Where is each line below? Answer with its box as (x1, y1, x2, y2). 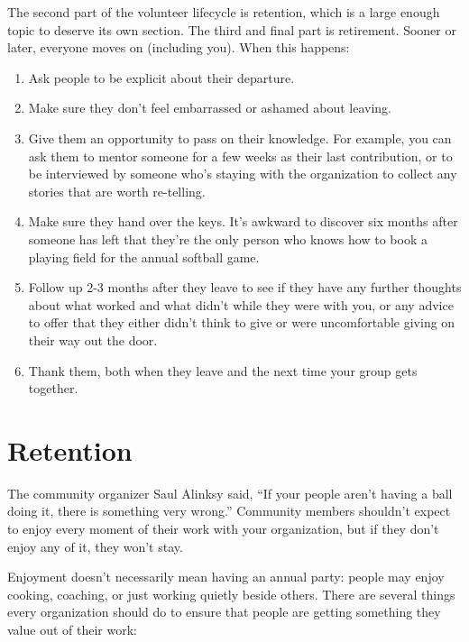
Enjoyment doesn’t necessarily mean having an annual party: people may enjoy (7, 567, 445, 586)
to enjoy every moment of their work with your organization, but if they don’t (7, 519, 439, 537)
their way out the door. (28, 330, 158, 349)
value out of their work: (7, 619, 137, 638)
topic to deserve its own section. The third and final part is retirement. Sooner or (7, 20, 456, 39)
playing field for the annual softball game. (28, 247, 260, 266)
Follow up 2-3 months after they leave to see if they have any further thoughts (28, 278, 462, 297)
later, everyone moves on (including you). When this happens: (7, 38, 350, 57)
